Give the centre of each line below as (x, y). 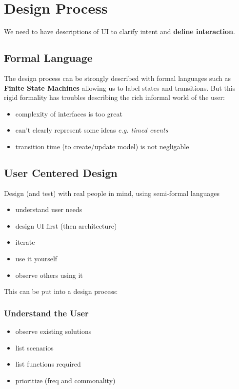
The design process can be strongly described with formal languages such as (118, 78)
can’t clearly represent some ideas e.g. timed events (92, 130)
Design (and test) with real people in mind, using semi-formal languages (112, 193)
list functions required (48, 364)
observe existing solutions (53, 331)
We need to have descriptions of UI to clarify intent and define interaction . (119, 31)
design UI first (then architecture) (66, 225)
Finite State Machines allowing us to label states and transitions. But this (120, 88)
